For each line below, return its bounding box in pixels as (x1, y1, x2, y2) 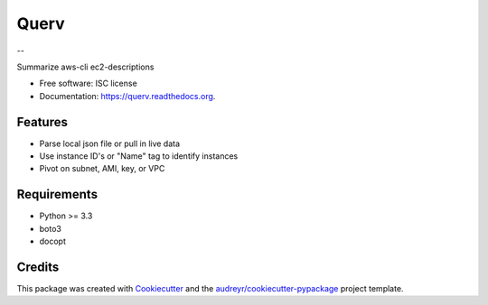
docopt (39, 236, 67, 247)
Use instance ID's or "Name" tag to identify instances (39, 151, 239, 162)
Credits (16, 259, 60, 274)
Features (16, 114, 68, 130)
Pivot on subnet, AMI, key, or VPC (39, 163, 165, 174)
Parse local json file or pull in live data (39, 138, 181, 149)
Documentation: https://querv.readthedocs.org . (39, 90, 216, 101)
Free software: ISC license (39, 78, 137, 89)
